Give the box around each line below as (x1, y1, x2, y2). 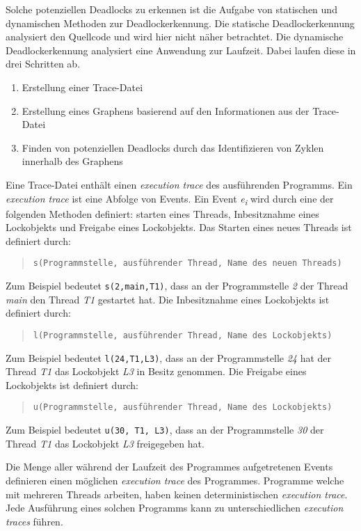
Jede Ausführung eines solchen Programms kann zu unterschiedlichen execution (6, 500, 344, 515)
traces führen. (6, 514, 63, 528)
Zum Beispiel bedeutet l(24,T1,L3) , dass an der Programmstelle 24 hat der (6, 350, 332, 365)
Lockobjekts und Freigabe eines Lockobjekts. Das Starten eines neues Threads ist (6, 220, 352, 235)
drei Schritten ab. (6, 56, 81, 71)
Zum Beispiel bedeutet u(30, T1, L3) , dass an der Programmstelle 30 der (6, 422, 324, 437)
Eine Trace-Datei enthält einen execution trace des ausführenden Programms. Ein (6, 177, 353, 191)
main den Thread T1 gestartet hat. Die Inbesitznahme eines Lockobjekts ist (6, 292, 330, 306)
